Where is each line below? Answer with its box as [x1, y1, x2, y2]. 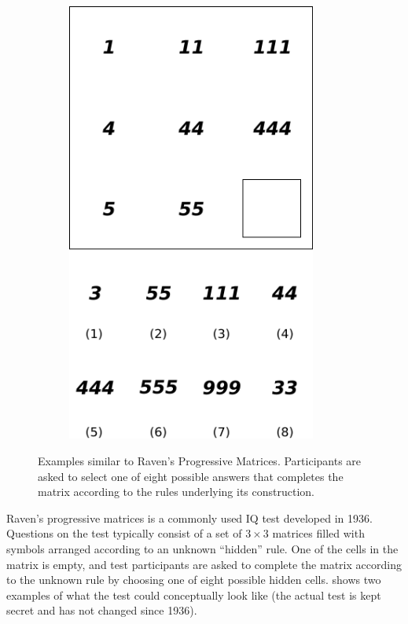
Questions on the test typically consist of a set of [6, 525, 242, 541]
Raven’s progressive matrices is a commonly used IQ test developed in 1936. [6, 509, 373, 526]
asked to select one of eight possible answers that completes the [38, 468, 344, 484]
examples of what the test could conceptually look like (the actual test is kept [6, 586, 381, 603]
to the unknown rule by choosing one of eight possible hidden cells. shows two [6, 571, 381, 588]
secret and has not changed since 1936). [6, 602, 197, 618]
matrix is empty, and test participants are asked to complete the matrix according [6, 556, 402, 572]
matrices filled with [272, 525, 365, 541]
